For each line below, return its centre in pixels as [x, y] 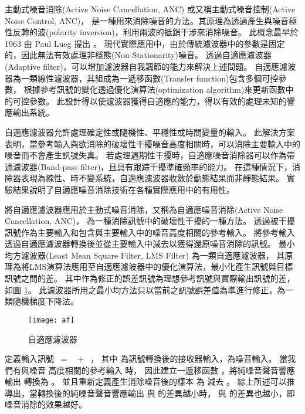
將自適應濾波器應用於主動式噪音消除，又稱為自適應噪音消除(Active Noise [144, 209]
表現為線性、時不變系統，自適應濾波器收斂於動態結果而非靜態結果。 [152, 178]
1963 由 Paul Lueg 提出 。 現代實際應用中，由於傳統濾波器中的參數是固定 [145, 43]
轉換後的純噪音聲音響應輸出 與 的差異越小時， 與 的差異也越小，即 [166, 393]
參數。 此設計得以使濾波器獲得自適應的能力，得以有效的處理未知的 [158, 101]
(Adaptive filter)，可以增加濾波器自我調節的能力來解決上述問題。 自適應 [142, 66]
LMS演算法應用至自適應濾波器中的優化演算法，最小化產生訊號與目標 [161, 267]
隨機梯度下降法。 [45, 301]
